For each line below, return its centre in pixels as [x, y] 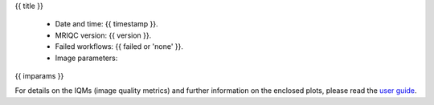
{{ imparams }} [39, 75]
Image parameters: [86, 58]
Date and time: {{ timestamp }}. [106, 24]
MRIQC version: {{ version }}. [103, 35]
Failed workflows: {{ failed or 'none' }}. [119, 46]
